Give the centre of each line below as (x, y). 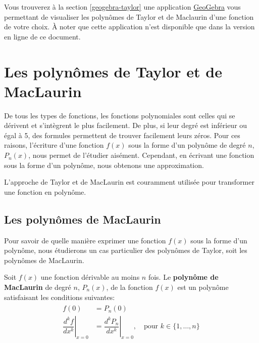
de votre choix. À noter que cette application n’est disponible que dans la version (129, 27)
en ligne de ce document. (42, 36)
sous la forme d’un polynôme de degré (187, 145)
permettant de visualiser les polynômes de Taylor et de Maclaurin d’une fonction (129, 16)
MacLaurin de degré (38, 287)
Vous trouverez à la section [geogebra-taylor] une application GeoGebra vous (122, 7)
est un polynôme (203, 287)
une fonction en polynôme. (45, 191)
